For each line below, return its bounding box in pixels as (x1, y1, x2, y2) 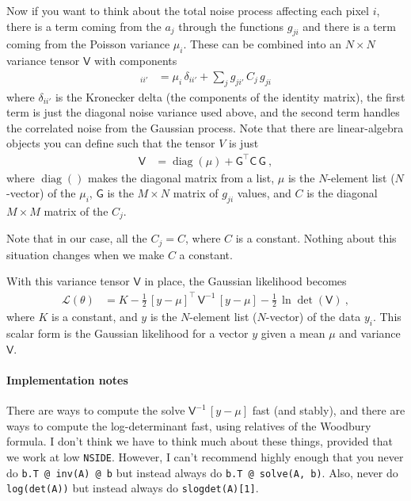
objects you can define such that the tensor (6, 135, 215, 151)
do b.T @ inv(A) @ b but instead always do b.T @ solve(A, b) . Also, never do (6, 464, 398, 480)
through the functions (178, 17, 284, 34)
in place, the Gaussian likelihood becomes (144, 273, 347, 289)
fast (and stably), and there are (252, 402, 405, 419)
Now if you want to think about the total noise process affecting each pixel (6, 2, 369, 18)
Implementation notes (6, 371, 128, 388)
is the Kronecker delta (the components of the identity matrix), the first (55, 88, 405, 105)
